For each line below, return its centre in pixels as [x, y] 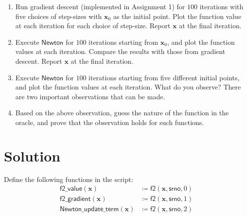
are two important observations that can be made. [90, 96]
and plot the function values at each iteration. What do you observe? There [128, 87]
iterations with [221, 6]
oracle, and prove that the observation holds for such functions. [110, 122]
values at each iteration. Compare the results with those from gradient [120, 51]
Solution [32, 155]
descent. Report [39, 61]
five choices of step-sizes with [59, 16]
